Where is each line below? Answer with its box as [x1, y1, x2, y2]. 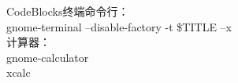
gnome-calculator [6, 49, 89, 65]
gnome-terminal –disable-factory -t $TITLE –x [6, 18, 232, 34]
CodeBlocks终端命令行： [6, 3, 129, 19]
